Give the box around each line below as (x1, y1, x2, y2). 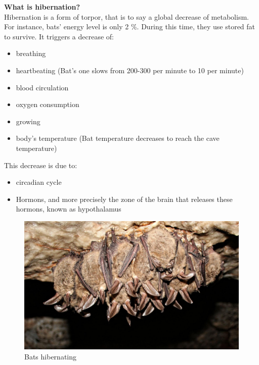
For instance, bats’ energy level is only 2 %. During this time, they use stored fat (4, 21, 255, 32)
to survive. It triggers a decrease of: (4, 31, 114, 41)
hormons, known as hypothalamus (16, 203, 121, 214)
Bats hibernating (24, 351, 76, 361)
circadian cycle (16, 177, 62, 187)
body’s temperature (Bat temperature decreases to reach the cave (16, 133, 220, 143)
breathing (16, 48, 46, 59)
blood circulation (16, 82, 69, 92)
